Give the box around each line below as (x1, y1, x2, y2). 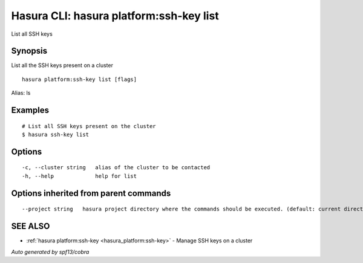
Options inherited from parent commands (11, 188, 171, 198)
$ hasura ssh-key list (22, 131, 90, 138)
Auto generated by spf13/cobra (11, 248, 90, 255)
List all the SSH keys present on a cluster (11, 62, 113, 69)
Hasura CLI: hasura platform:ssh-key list (11, 9, 219, 22)
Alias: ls (11, 89, 31, 97)
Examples (11, 105, 50, 115)
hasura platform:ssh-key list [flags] (22, 76, 137, 83)
